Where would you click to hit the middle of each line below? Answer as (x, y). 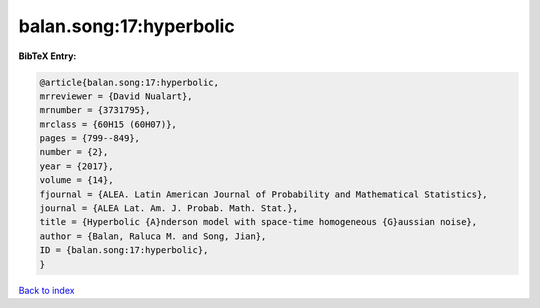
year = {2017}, (76, 166)
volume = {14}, (76, 180)
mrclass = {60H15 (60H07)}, (108, 124)
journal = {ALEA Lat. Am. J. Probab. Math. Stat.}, (169, 208)
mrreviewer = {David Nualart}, (116, 96)
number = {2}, (74, 152)
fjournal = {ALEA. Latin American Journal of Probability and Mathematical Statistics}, (264, 194)
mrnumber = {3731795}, (95, 110)
